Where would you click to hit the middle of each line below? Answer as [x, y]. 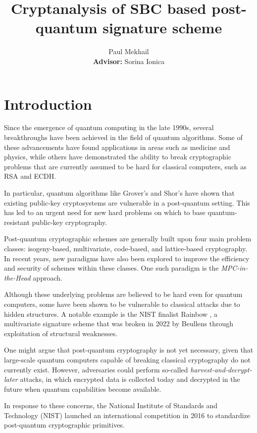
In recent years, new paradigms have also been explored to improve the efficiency [127, 258]
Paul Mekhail [129, 51]
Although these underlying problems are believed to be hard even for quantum [123, 294]
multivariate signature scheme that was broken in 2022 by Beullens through [119, 324]
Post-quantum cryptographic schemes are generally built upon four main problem [128, 239]
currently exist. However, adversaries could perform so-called [96, 369]
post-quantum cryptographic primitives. [64, 425]
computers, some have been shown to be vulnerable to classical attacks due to [122, 304]
